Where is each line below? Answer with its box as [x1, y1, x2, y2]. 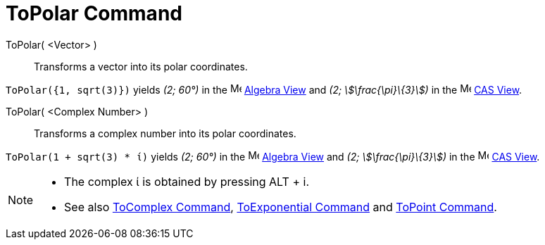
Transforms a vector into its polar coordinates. [34, 60, 248, 73]
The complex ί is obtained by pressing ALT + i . [64, 174, 310, 189]
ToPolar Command [6, 1, 182, 25]
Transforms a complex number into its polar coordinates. [34, 127, 296, 139]
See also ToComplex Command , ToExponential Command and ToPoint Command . [64, 199, 497, 214]
